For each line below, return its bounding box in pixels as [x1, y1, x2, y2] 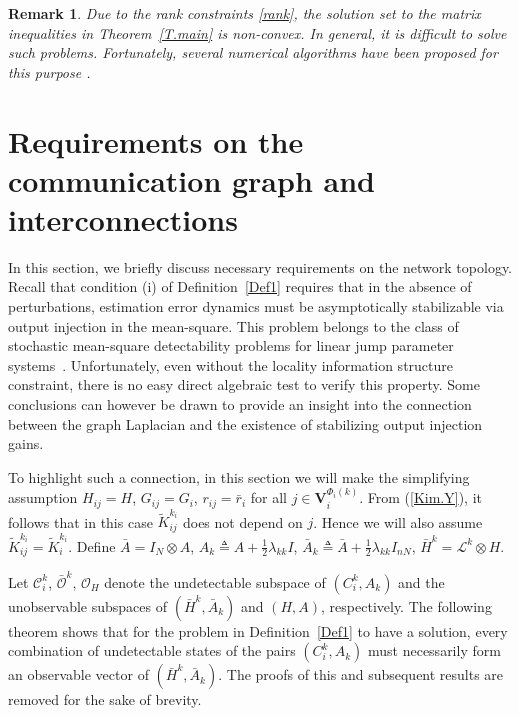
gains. [8, 433, 44, 454]
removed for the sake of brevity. [8, 689, 202, 710]
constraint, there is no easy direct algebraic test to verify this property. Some [8, 374, 480, 395]
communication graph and [8, 159, 375, 200]
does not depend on [182, 511, 303, 532]
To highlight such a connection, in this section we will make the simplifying [8, 466, 470, 487]
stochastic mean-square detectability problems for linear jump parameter [8, 335, 454, 356]
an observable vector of [8, 664, 149, 685]
